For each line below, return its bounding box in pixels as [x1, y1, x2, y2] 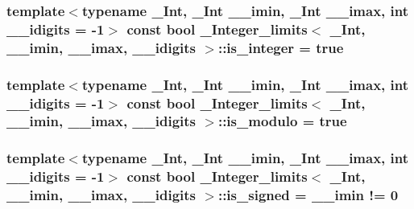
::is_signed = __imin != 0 [217, 185, 399, 205]
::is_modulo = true [217, 111, 347, 131]
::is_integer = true [217, 37, 344, 57]
